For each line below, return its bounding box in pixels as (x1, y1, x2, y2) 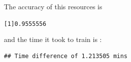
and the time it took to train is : (4, 34, 102, 44)
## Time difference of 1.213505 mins (4, 52, 128, 60)
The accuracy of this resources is (4, 1, 102, 11)
